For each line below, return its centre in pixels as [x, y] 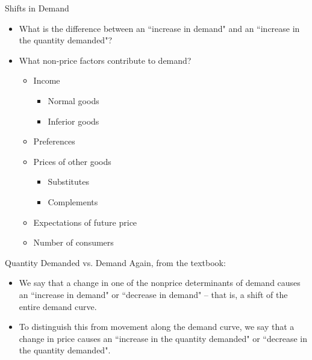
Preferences [54, 141]
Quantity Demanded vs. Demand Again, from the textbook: [115, 262]
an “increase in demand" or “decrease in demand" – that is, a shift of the [153, 294]
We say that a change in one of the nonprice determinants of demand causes [160, 283]
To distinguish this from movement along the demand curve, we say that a [157, 327]
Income [47, 80]
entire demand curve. [58, 306]
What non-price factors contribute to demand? [105, 60]
